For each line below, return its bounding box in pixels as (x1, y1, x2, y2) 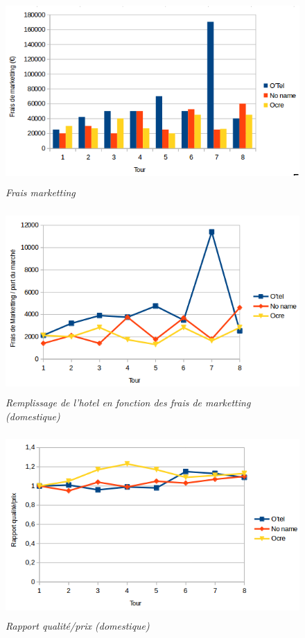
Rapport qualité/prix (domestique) (6, 619, 150, 633)
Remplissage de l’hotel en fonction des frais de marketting (6, 395, 251, 409)
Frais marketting (6, 185, 76, 200)
